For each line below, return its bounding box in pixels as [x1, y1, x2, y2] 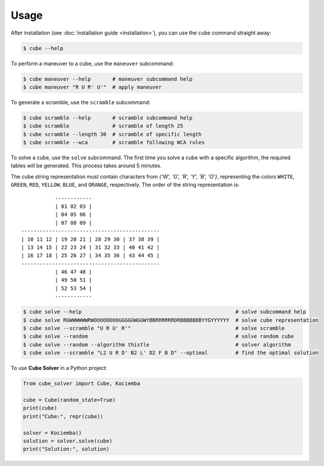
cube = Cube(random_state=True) [23, 396, 116, 403]
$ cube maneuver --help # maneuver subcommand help [23, 76, 193, 82]
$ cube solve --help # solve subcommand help [23, 309, 306, 316]
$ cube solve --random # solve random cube [23, 333, 294, 340]
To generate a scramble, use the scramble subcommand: [11, 98, 151, 105]
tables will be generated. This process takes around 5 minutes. [11, 162, 162, 169]
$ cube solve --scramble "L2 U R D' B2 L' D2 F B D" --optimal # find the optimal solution [23, 349, 319, 357]
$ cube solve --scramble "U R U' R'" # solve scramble [23, 325, 285, 332]
